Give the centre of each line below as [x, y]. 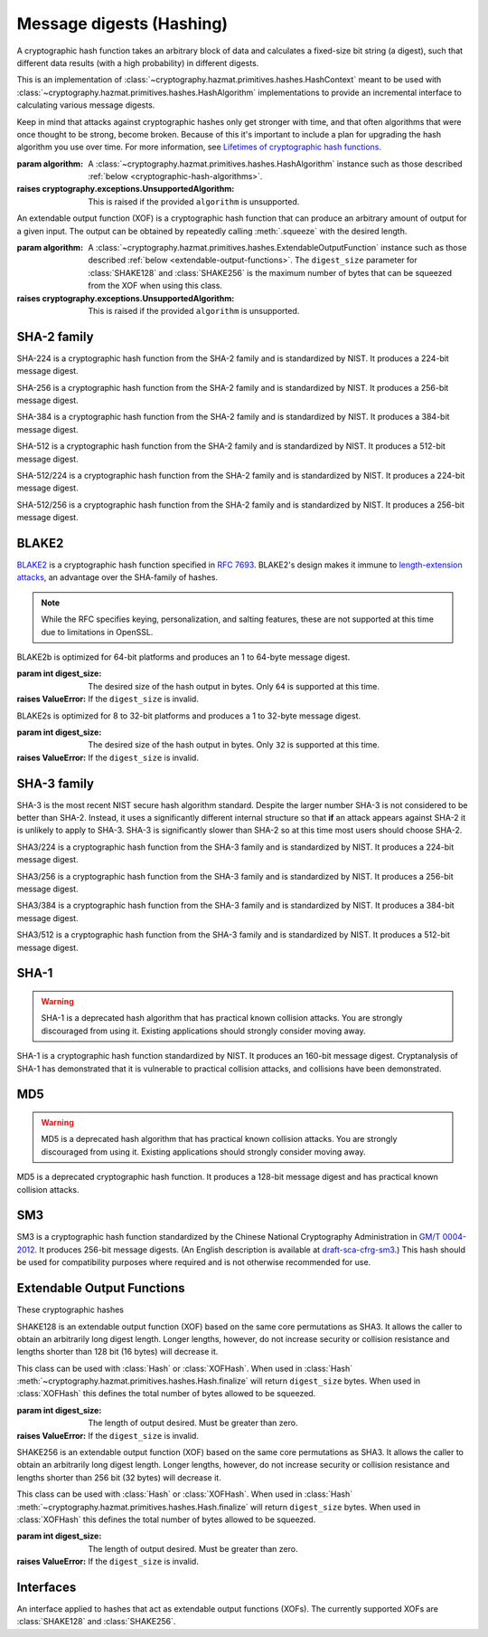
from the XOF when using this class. [155, 286]
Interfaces [47, 1587]
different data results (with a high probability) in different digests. [138, 62]
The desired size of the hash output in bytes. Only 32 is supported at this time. [234, 745]
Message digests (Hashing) [122, 24]
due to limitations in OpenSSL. [97, 632]
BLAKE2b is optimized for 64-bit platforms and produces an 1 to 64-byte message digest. [183, 657]
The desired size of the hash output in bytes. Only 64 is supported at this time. [234, 686]
